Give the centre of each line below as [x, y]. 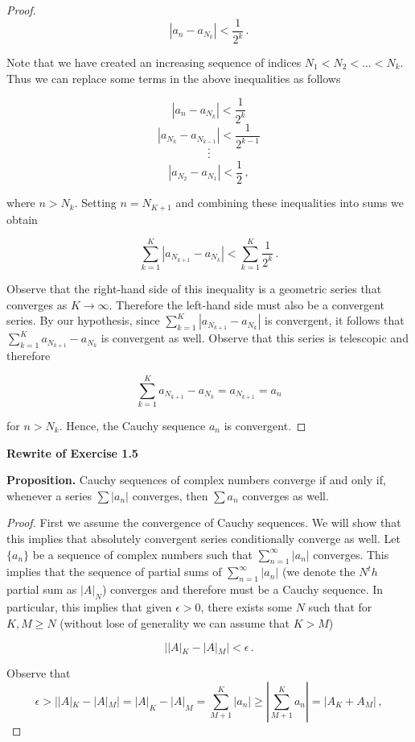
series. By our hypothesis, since [83, 320]
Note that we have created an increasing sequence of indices [154, 62]
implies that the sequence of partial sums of [114, 572]
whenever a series [49, 495]
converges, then [170, 495]
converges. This [351, 554]
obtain [22, 219]
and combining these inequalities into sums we [290, 203]
